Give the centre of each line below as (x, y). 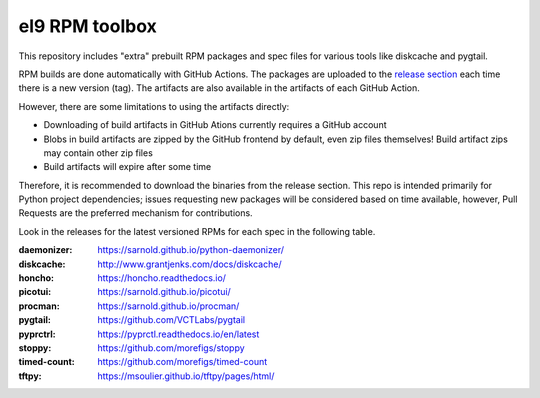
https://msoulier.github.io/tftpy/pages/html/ (186, 376)
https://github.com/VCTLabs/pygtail (171, 320)
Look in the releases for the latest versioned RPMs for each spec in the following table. (197, 231)
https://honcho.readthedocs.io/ (162, 278)
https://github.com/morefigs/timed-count (182, 362)
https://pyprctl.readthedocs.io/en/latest (178, 334)
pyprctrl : (37, 334)
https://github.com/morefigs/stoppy (171, 347)
